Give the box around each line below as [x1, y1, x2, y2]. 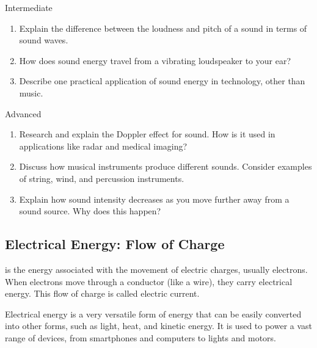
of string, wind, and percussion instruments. [19, 172, 184, 184]
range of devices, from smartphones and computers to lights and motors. [5, 331, 276, 344]
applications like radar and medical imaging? [19, 139, 188, 152]
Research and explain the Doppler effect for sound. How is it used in [19, 128, 275, 140]
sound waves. [19, 34, 68, 46]
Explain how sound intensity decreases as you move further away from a [19, 192, 290, 205]
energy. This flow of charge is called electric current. [5, 287, 200, 300]
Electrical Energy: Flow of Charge [5, 234, 225, 253]
